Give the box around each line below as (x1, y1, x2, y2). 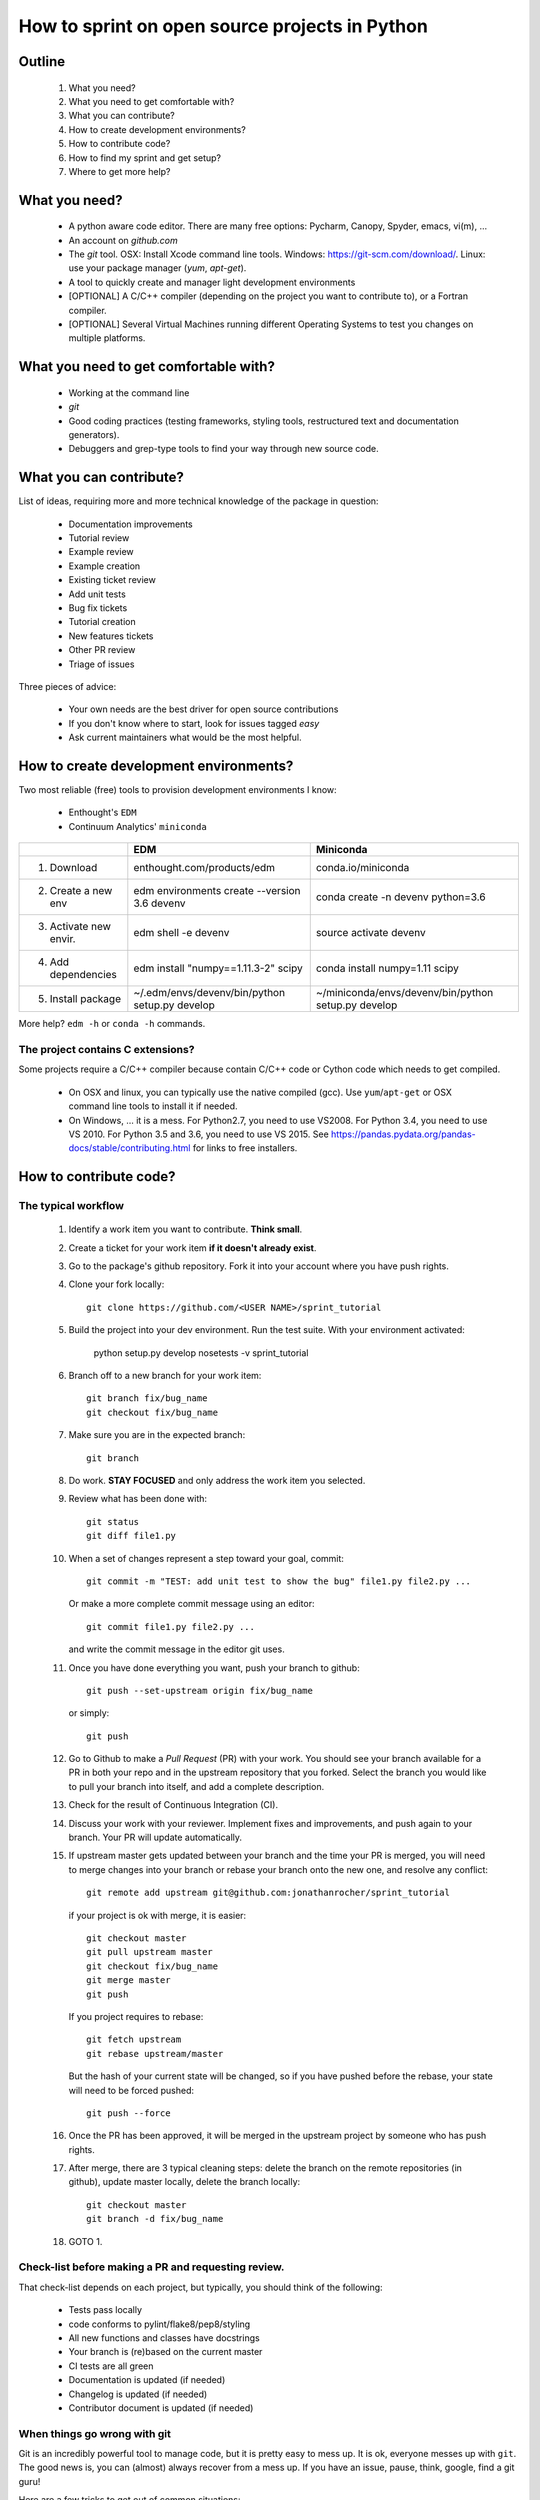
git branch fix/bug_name (86, 1393, 208, 1404)
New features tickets (68, 630, 154, 642)
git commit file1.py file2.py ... (86, 1621, 255, 1632)
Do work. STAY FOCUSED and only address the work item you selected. (68, 1475, 366, 1486)
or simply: (68, 1707, 110, 1719)
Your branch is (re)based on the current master (68, 2346, 263, 2358)
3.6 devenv (133, 896, 186, 910)
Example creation (68, 560, 141, 572)
